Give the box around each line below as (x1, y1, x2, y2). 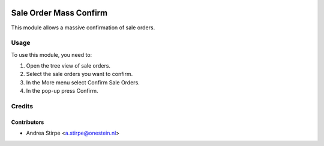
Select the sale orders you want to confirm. (26, 71, 133, 78)
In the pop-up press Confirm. (26, 87, 98, 95)
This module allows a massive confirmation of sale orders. (11, 24, 155, 31)
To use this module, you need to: (11, 51, 92, 58)
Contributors (11, 118, 44, 126)
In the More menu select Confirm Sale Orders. (26, 78, 140, 86)
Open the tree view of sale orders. (26, 62, 111, 69)
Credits (11, 102, 33, 110)
